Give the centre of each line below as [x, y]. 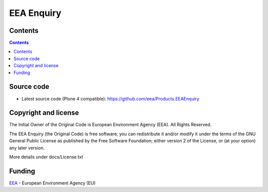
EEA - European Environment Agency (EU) [52, 183]
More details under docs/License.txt [46, 157]
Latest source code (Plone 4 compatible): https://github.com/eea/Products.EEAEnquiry [110, 98]
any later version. [27, 148]
